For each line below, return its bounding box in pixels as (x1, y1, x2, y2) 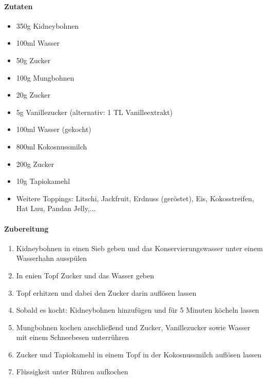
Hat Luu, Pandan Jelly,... (16, 203, 96, 214)
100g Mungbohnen (16, 72, 74, 83)
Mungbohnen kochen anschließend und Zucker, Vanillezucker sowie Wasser (16, 321, 251, 332)
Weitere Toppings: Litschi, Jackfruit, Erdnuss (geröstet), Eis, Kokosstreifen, (16, 193, 254, 203)
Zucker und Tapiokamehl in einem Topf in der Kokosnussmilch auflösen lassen (16, 349, 262, 359)
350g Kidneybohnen (16, 20, 79, 31)
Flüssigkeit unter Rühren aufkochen (16, 366, 128, 377)
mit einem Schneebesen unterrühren (16, 332, 129, 343)
